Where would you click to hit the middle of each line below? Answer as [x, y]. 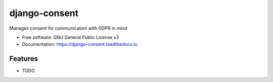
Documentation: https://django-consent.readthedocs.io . [80, 44]
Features [24, 59]
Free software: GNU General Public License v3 [71, 37]
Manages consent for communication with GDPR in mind [68, 28]
